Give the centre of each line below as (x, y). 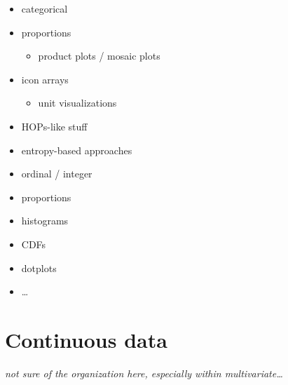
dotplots (39, 268)
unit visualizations (77, 103)
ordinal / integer (57, 174)
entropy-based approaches (77, 150)
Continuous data (86, 339)
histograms (45, 221)
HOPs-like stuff (54, 126)
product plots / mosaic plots (99, 56)
